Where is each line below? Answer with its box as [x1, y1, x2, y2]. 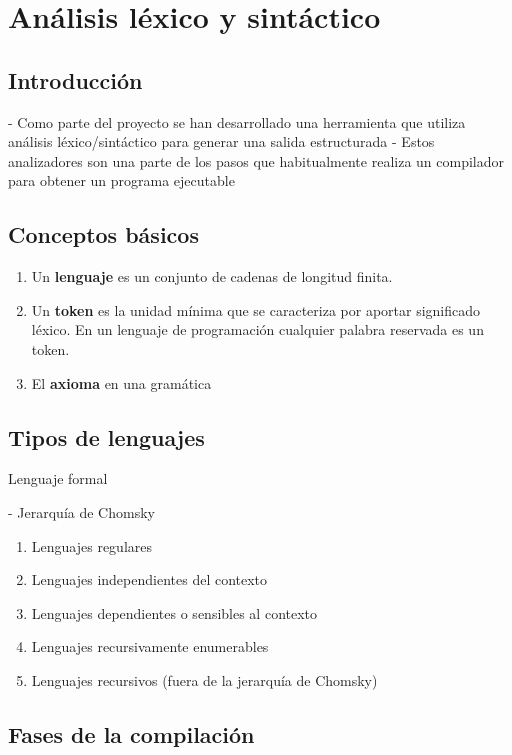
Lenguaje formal [8, 468, 108, 489]
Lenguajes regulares [31, 535, 153, 556]
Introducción [8, 64, 143, 95]
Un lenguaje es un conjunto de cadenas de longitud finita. [31, 266, 393, 287]
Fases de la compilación [8, 718, 255, 749]
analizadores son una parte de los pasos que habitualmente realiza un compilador [8, 150, 504, 171]
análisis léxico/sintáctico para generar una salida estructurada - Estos [8, 131, 435, 152]
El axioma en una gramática [31, 372, 212, 393]
